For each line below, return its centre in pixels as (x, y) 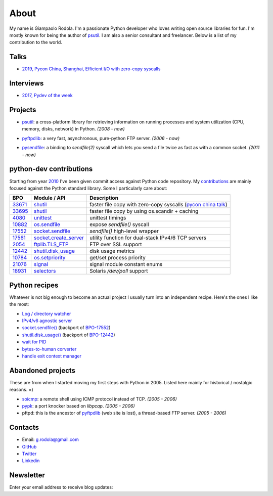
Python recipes (34, 285)
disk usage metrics (112, 251)
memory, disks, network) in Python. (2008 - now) (73, 129)
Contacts (24, 427)
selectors (45, 271)
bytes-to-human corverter (49, 349)
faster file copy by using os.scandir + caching (144, 211)
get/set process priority (118, 258)
